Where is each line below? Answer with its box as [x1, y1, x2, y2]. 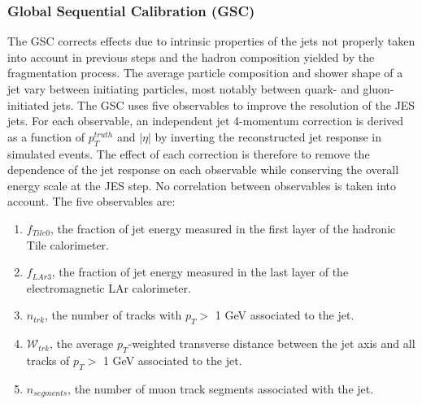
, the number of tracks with [45, 306, 182, 324]
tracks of [26, 351, 70, 368]
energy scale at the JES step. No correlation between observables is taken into [7, 176, 397, 193]
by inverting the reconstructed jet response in [154, 128, 382, 145]
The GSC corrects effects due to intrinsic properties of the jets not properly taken [7, 33, 415, 50]
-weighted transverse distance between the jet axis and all [128, 335, 415, 352]
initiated [7, 96, 50, 113]
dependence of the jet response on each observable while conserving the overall [7, 161, 399, 178]
